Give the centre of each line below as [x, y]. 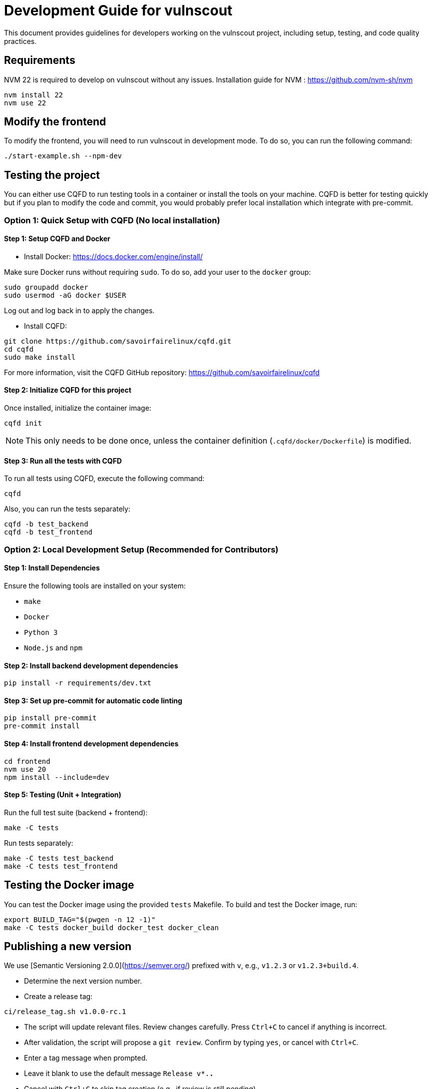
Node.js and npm [53, 647]
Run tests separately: [39, 843]
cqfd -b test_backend [46, 524]
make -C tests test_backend [59, 858]
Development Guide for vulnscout [118, 10]
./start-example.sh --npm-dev [63, 156]
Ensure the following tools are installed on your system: [95, 585]
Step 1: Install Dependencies [52, 568]
